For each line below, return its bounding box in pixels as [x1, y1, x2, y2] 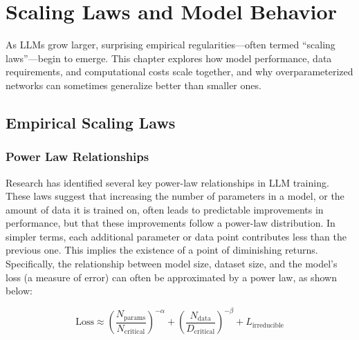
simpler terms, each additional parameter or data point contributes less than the [6, 229, 347, 243]
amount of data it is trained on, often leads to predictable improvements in [6, 202, 324, 216]
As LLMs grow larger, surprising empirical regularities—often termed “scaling [6, 37, 335, 52]
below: [6, 283, 33, 298]
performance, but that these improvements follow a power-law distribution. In [6, 216, 335, 230]
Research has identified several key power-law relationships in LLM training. [6, 175, 329, 189]
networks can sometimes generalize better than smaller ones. [6, 77, 261, 92]
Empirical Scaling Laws [6, 111, 176, 133]
